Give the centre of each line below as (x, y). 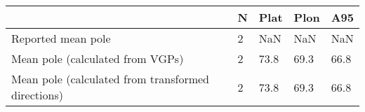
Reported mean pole (61, 38)
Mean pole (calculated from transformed (111, 79)
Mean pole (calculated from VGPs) (98, 58)
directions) (37, 95)
